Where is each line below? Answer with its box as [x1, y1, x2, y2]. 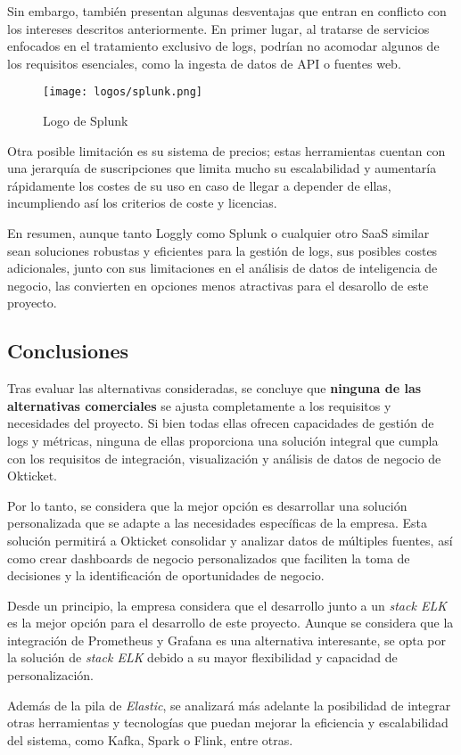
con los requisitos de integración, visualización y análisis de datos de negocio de [7, 448, 441, 467]
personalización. [7, 666, 94, 685]
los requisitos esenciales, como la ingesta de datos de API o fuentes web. [7, 53, 401, 72]
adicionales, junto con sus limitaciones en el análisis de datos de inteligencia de [7, 259, 438, 277]
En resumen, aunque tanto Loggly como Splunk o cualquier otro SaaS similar [7, 224, 430, 242]
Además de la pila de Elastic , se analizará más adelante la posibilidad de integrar [7, 695, 451, 714]
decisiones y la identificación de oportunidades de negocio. [7, 566, 325, 585]
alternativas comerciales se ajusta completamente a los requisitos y [7, 396, 391, 414]
